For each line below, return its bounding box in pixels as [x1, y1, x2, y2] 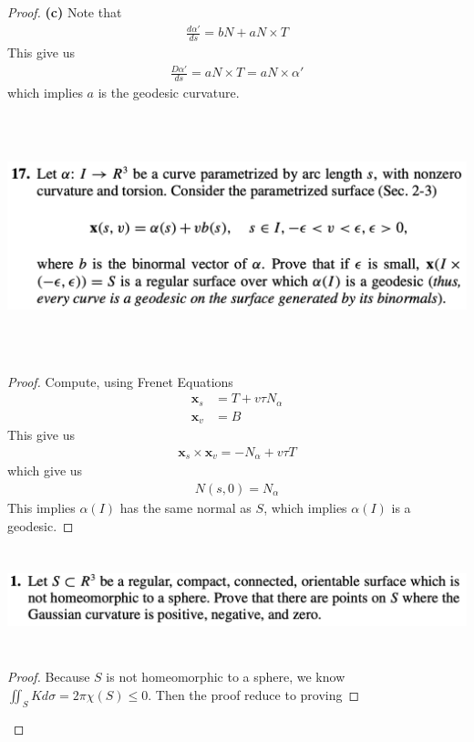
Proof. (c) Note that [7, 3, 122, 21]
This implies [7, 497, 76, 517]
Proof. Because [7, 667, 90, 686]
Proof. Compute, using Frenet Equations [7, 371, 233, 391]
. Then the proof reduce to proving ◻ [148, 685, 360, 704]
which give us [7, 461, 83, 480]
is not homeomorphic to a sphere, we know [106, 667, 345, 686]
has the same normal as [119, 497, 252, 517]
